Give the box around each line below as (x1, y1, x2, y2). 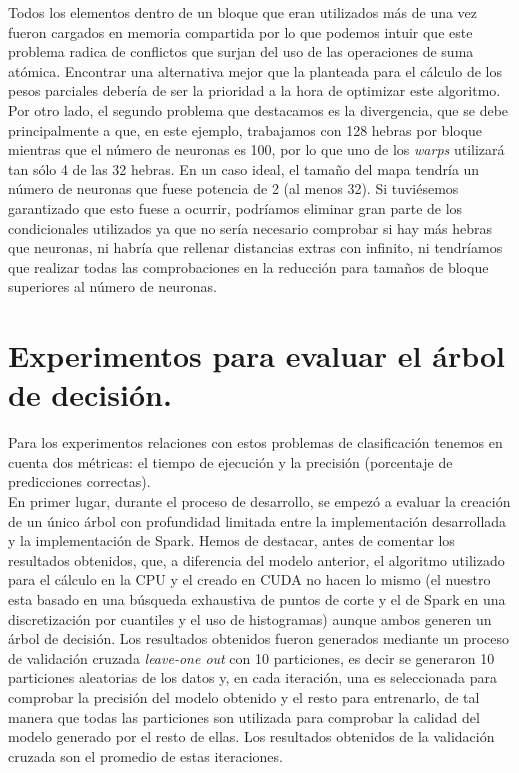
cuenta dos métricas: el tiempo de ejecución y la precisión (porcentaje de (8, 451, 453, 472)
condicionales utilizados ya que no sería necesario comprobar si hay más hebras (8, 217, 493, 238)
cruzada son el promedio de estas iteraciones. (8, 745, 283, 766)
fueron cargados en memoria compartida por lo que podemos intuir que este (8, 21, 473, 42)
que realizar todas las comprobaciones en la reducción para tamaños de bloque (8, 256, 489, 277)
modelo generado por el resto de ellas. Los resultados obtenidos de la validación (8, 726, 495, 747)
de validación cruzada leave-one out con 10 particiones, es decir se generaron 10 (8, 647, 495, 668)
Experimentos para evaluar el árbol (8, 335, 505, 376)
